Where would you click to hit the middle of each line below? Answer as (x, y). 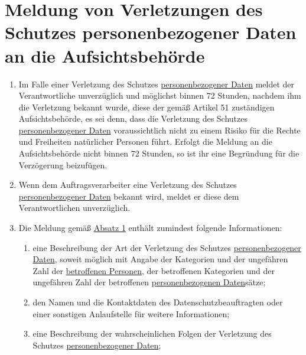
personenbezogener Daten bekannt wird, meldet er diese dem (129, 196)
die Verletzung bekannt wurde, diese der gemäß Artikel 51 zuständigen (147, 107)
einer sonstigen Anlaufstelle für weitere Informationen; (131, 313)
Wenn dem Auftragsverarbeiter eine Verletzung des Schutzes (128, 185)
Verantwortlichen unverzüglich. (74, 208)
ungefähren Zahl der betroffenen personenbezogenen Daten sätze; (149, 282)
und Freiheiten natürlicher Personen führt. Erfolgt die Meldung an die (145, 141)
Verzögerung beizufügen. (63, 165)
